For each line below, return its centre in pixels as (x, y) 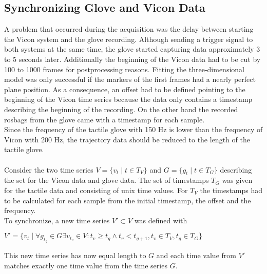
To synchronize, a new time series (57, 220)
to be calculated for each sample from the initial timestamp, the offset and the (128, 200)
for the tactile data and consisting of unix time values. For (96, 190)
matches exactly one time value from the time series (86, 266)
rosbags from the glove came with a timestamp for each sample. (104, 119)
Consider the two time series (49, 169)
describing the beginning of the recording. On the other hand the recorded (121, 109)
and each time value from (196, 255)
